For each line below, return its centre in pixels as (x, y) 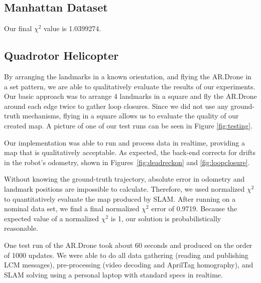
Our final (18, 28)
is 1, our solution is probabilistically (166, 218)
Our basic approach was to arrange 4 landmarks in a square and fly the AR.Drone (130, 96)
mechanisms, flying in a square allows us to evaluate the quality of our (130, 116)
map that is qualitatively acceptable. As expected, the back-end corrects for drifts (130, 152)
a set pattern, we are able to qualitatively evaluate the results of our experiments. (130, 86)
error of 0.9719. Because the (194, 208)
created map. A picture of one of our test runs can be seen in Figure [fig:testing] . (128, 125)
